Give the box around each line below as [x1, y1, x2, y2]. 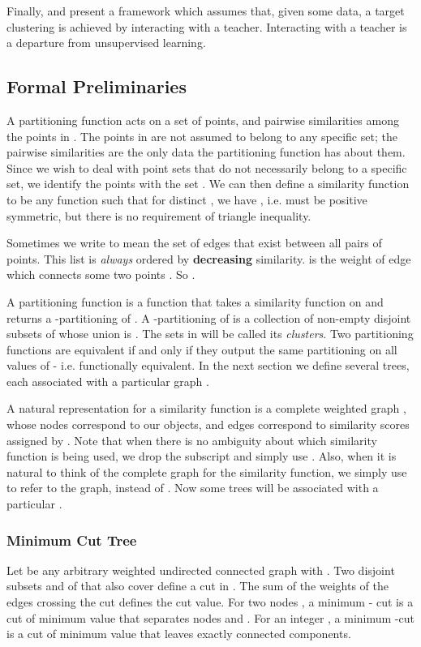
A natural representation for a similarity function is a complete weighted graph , [6, 400, 406, 417]
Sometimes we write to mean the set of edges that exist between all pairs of [6, 234, 382, 251]
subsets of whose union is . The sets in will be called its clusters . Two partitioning [6, 325, 414, 342]
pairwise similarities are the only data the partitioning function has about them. [6, 144, 406, 161]
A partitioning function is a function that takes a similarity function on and [6, 293, 384, 310]
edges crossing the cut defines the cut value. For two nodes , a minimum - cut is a [6, 593, 414, 611]
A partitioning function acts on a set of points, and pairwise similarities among [6, 111, 399, 128]
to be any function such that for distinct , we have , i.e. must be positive [6, 191, 367, 208]
